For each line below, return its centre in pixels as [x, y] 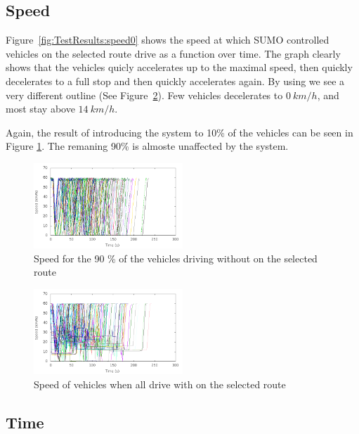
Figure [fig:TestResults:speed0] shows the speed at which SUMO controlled [168, 40]
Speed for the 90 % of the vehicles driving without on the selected [176, 258]
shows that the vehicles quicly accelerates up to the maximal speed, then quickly [179, 67]
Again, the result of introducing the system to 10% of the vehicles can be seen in [179, 132]
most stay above [40, 109]
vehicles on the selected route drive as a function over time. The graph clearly [173, 53]
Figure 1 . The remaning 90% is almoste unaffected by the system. [147, 146]
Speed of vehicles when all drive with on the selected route [160, 384]
